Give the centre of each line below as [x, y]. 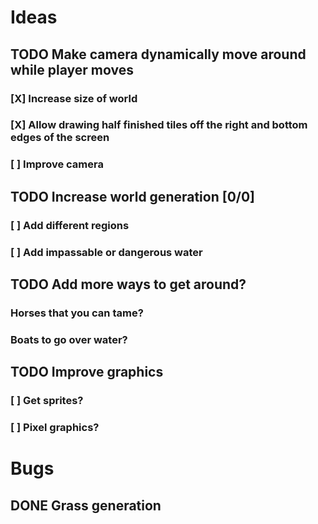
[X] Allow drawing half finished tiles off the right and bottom [159, 125]
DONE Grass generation [86, 505]
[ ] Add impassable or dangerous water [106, 252]
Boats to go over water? [69, 339]
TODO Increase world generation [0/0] [133, 196]
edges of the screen [60, 138]
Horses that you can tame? [77, 313]
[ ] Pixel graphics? [55, 428]
